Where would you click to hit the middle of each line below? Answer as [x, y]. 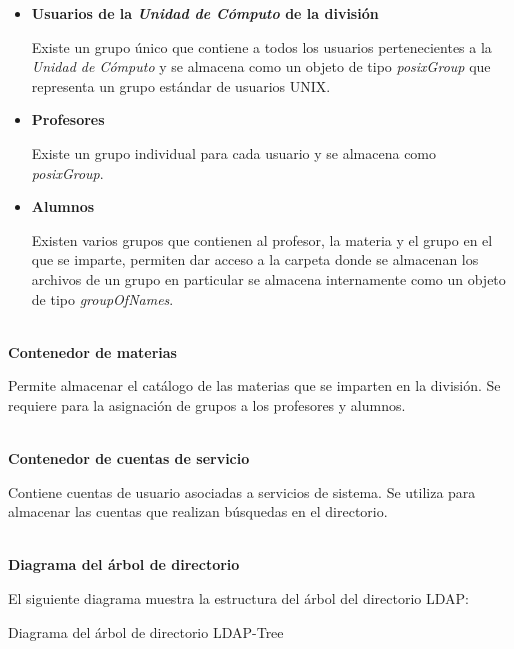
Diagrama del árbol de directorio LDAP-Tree [146, 631]
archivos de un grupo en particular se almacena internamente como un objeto [268, 278]
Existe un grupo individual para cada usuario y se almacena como [234, 152]
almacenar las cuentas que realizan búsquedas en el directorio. [198, 511]
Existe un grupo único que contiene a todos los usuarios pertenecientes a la [261, 46]
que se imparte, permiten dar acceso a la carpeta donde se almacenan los [255, 259]
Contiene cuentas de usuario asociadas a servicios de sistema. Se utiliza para [242, 491]
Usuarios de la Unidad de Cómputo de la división [205, 13]
